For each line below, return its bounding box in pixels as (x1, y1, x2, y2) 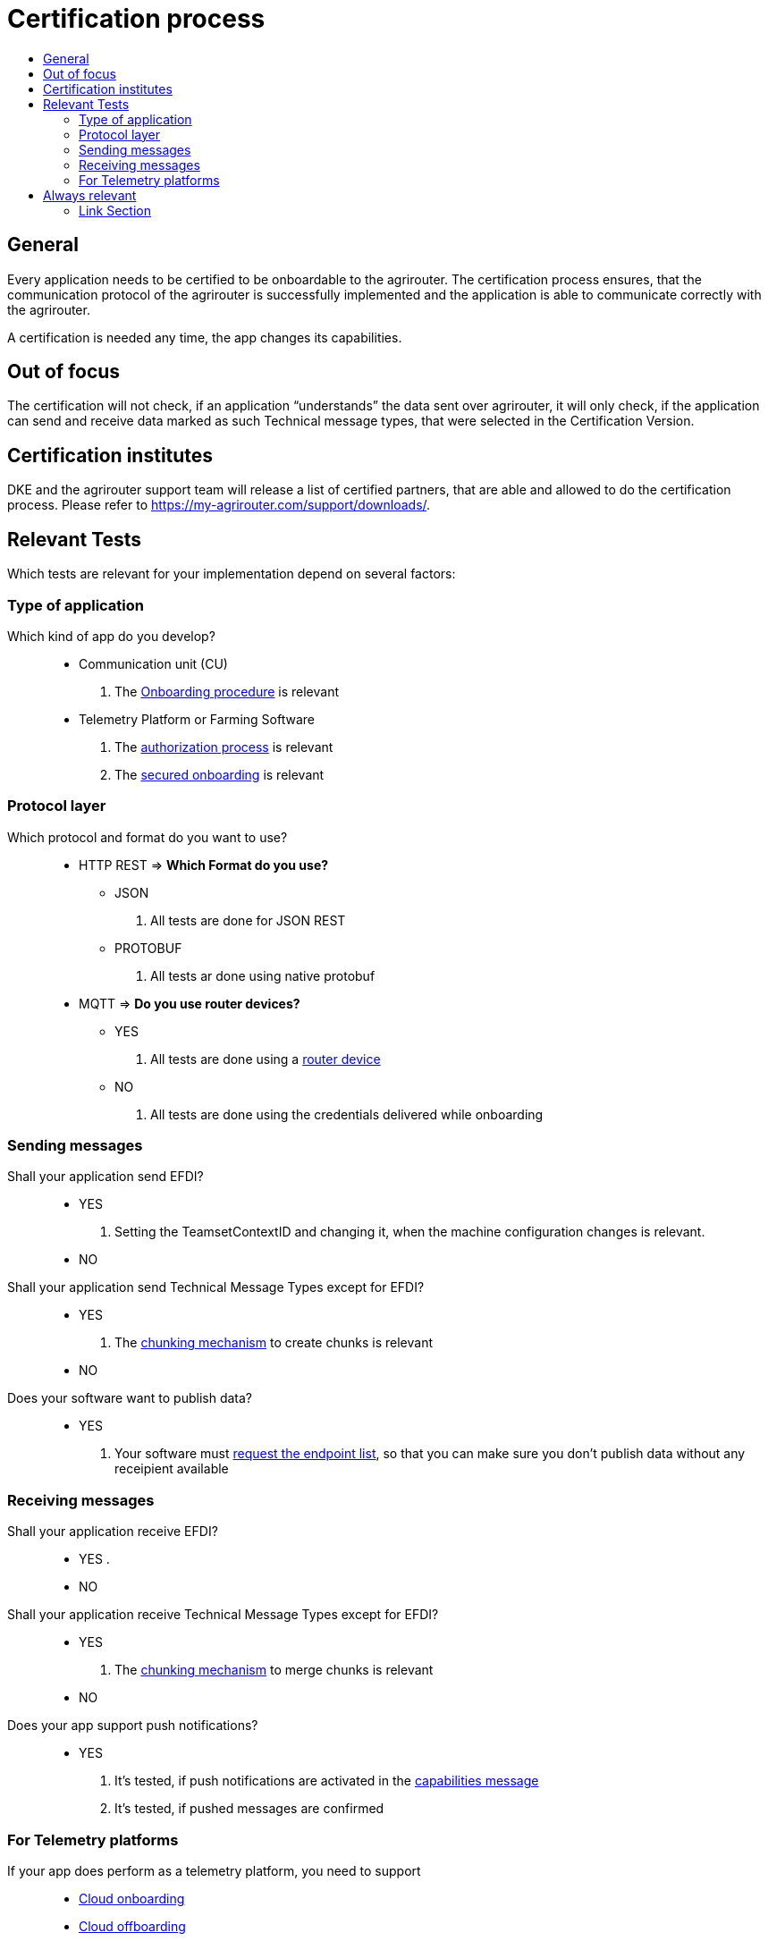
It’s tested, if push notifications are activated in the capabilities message (114, 1773, 539, 1789)
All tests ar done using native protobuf (150, 967, 376, 983)
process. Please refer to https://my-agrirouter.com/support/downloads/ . (7, 497, 431, 513)
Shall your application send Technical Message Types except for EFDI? (7, 1279, 425, 1295)
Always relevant (43, 187, 137, 203)
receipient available (114, 1461, 229, 1477)
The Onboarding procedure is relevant (114, 683, 340, 699)
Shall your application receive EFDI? (7, 1523, 218, 1540)
